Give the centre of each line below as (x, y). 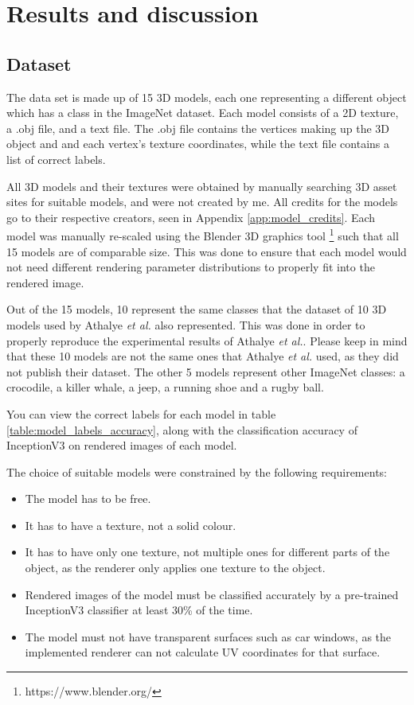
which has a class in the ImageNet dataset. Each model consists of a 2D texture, (203, 113)
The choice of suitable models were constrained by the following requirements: (197, 471)
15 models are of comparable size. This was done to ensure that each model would (207, 251)
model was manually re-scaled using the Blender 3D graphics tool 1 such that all (203, 234)
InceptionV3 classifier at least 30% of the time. (139, 610)
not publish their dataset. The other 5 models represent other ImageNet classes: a (206, 371)
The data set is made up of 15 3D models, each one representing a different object (207, 97)
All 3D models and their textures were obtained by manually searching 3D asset (202, 186)
